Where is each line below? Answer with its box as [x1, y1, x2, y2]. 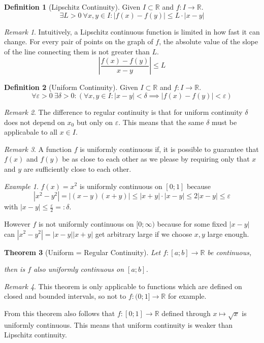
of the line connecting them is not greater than [4, 46, 150, 56]
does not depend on [4, 116, 65, 127]
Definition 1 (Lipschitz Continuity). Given [4, 2, 141, 12]
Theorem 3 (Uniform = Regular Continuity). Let [4, 246, 161, 257]
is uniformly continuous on [79, 180, 162, 191]
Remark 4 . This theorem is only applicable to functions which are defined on [4, 280, 242, 291]
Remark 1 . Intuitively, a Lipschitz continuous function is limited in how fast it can [4, 26, 260, 37]
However [4, 218, 30, 229]
